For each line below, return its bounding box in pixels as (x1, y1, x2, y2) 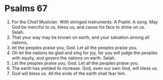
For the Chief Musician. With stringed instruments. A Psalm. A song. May (11, 19, 158, 25)
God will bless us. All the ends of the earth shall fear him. (11, 70, 126, 76)
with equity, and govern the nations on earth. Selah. (11, 55, 116, 61)
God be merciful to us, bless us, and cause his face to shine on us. (11, 24, 146, 30)
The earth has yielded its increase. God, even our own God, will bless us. (11, 65, 159, 71)
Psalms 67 (4, 3, 47, 14)
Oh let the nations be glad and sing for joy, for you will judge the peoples (11, 49, 158, 56)
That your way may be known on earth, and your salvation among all (11, 34, 150, 40)
